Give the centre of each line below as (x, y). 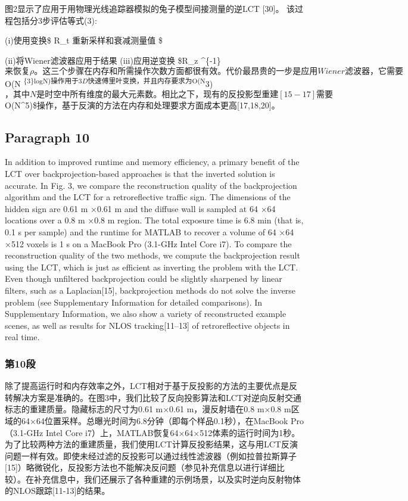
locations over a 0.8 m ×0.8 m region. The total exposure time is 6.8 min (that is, (154, 220)
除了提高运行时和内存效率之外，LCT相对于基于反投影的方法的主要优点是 (147, 386)
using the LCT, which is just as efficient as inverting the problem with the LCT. (152, 267)
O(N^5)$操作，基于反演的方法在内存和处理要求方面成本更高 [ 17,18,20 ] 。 (142, 105)
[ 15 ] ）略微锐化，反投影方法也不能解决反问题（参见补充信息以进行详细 (141, 467)
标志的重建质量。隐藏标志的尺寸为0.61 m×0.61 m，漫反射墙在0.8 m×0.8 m (148, 409)
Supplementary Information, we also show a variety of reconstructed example (146, 314)
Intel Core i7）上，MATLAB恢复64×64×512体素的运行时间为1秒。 (173, 432)
